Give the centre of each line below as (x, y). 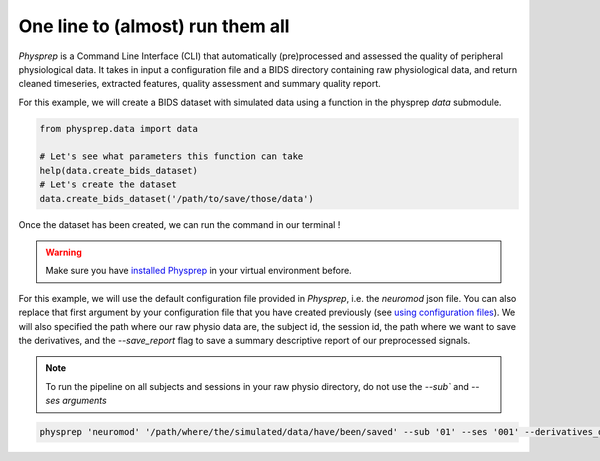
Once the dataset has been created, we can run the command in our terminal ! (179, 224)
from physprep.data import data (119, 128)
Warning (63, 252)
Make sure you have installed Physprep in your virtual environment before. (198, 271)
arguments (84, 401)
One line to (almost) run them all (154, 26)
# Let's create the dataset (108, 184)
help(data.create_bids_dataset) (119, 170)
